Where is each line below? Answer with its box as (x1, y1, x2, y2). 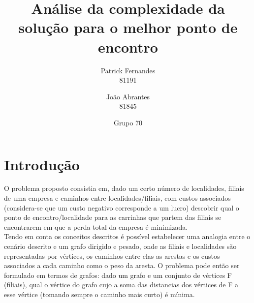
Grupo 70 (113, 117, 143, 127)
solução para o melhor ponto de (18, 17, 238, 37)
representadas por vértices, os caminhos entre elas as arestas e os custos (4, 250, 220, 261)
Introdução (4, 154, 80, 175)
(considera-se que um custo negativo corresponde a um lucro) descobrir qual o (4, 202, 239, 212)
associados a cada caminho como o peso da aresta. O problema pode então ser (4, 260, 240, 271)
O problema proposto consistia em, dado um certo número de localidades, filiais (4, 183, 244, 193)
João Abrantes (106, 91, 150, 101)
